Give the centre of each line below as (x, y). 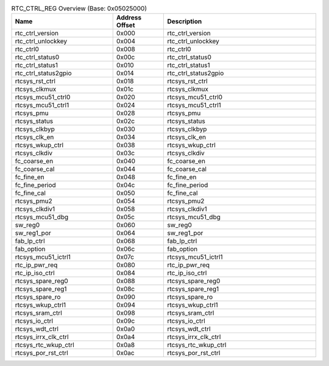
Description (185, 21)
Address (129, 18)
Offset (126, 26)
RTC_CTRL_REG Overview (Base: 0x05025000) (79, 9)
